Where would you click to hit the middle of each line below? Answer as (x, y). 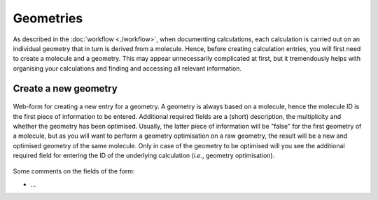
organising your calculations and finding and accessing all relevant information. (127, 68)
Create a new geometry (65, 88)
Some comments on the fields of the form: (74, 171)
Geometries (48, 18)
